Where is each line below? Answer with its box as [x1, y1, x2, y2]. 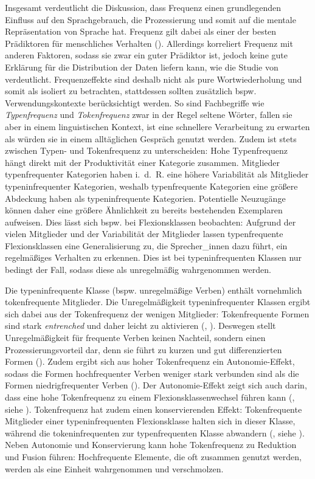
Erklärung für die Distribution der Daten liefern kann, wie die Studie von [5, 60, 279, 73]
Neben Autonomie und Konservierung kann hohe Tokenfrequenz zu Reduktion [5, 438, 297, 451]
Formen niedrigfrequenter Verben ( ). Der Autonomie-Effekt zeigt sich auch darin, [5, 379, 307, 391]
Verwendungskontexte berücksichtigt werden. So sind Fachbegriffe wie [5, 96, 265, 109]
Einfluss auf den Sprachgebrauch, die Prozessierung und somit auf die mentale [5, 13, 296, 26]
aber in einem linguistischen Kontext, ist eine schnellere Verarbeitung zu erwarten [5, 120, 310, 133]
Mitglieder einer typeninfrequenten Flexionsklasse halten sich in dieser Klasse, [5, 415, 296, 427]
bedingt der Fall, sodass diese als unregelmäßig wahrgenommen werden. [5, 263, 271, 276]
